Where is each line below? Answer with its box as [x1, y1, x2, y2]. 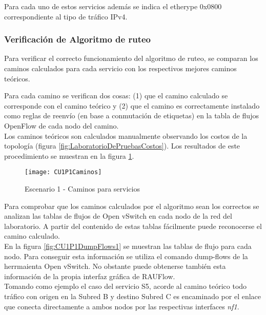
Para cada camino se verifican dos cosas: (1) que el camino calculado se [4, 90, 228, 101]
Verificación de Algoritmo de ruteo [4, 33, 151, 46]
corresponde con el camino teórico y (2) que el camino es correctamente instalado [4, 100, 260, 111]
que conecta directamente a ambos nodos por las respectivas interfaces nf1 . [4, 301, 239, 311]
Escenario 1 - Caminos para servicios [25, 183, 140, 194]
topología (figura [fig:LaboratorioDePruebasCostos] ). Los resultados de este [4, 140, 240, 151]
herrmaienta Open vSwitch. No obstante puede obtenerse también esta [4, 261, 226, 271]
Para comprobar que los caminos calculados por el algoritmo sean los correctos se [4, 200, 259, 211]
